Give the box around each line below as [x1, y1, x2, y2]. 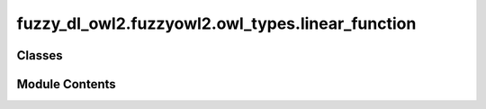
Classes [16, 48, 63, 63]
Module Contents [16, 77, 116, 92]
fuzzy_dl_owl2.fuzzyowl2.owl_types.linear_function [16, 14, 417, 33]
